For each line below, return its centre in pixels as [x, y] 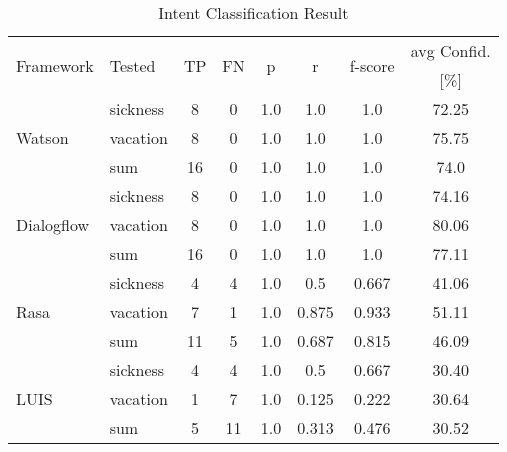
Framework [55, 65]
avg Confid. [450, 50]
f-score [372, 65]
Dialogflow [53, 224]
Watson [42, 137]
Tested [132, 65]
